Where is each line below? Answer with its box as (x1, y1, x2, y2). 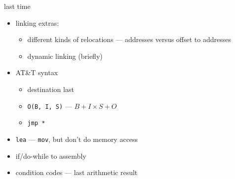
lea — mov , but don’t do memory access (15, 134, 138, 144)
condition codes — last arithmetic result (15, 167, 138, 178)
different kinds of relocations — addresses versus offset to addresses (27, 34, 232, 45)
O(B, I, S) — (27, 100, 72, 111)
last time (4, 1, 31, 11)
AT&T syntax (15, 67, 58, 78)
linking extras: (15, 17, 59, 28)
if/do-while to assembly (15, 150, 86, 161)
